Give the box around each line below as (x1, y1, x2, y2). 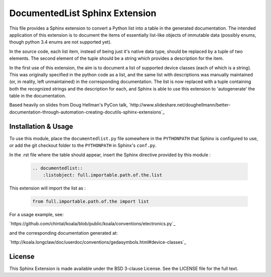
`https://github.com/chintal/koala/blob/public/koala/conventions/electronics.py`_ (9, 221, 176, 227)
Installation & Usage (9, 122, 73, 131)
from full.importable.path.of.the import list (32, 199, 149, 204)
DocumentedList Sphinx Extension (9, 8, 157, 19)
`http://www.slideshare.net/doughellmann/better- (128, 102, 231, 108)
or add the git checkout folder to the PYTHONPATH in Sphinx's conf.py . (9, 142, 157, 148)
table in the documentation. (9, 93, 66, 99)
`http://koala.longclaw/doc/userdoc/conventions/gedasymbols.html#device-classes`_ (9, 239, 187, 245)
